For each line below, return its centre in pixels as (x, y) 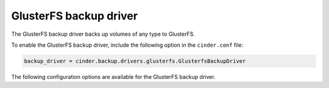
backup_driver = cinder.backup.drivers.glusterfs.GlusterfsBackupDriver (135, 61)
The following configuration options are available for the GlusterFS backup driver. (113, 76)
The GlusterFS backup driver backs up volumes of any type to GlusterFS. (103, 34)
